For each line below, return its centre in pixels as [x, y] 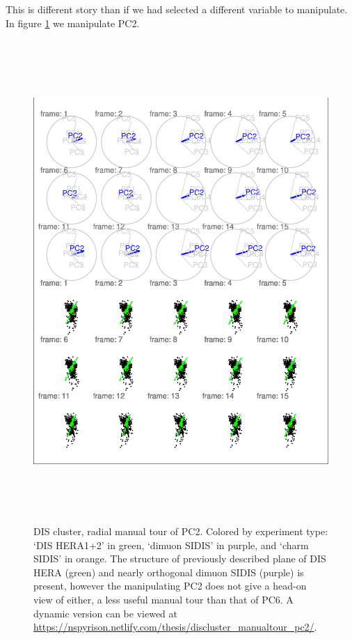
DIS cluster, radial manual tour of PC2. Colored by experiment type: [181, 531]
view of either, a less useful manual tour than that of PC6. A [163, 599]
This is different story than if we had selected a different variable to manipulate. [177, 9]
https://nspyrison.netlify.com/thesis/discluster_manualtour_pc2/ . [175, 627]
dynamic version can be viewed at [105, 613]
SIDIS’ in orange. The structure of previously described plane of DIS [180, 559]
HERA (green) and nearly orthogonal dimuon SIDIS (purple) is [169, 572]
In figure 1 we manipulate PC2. [73, 23]
